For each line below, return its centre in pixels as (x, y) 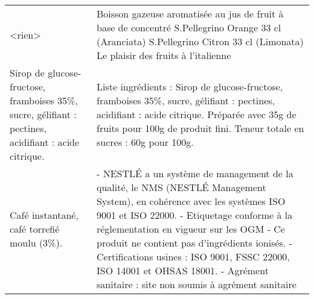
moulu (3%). (36, 243)
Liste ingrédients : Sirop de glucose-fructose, (190, 87)
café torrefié (35, 229)
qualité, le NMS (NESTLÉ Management (181, 187)
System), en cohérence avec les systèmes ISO (191, 201)
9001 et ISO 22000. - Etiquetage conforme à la (194, 215)
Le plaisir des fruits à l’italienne (164, 55)
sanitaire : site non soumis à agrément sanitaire (196, 284)
